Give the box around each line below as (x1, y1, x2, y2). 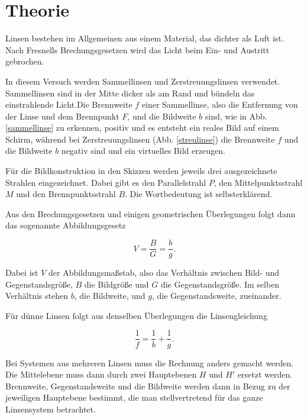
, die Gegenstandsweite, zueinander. (152, 289, 282, 302)
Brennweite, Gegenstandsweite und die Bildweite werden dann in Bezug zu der (5, 379, 290, 392)
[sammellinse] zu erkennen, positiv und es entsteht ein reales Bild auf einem (5, 121, 279, 134)
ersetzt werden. (237, 368, 293, 381)
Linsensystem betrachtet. (5, 402, 96, 415)
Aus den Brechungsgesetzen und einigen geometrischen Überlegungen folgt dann (5, 207, 296, 220)
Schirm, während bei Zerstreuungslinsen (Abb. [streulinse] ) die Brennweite (5, 133, 275, 145)
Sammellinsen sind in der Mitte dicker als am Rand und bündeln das (5, 86, 255, 99)
